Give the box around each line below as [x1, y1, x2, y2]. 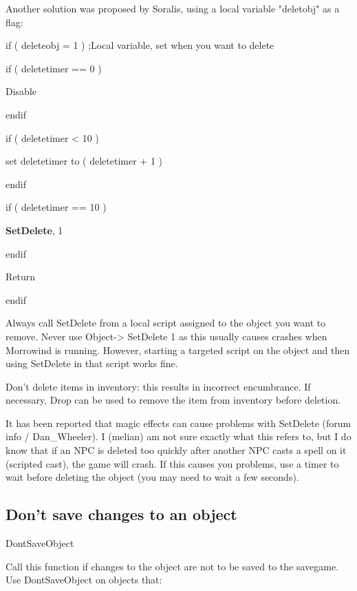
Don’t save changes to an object [6, 504, 237, 525]
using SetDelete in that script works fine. [6, 356, 178, 371]
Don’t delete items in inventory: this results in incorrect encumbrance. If [6, 379, 311, 393]
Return [6, 269, 36, 284]
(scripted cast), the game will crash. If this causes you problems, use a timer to [6, 456, 339, 470]
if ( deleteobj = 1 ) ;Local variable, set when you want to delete [6, 38, 274, 52]
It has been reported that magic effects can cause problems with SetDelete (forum [6, 415, 351, 430]
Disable [6, 84, 36, 98]
